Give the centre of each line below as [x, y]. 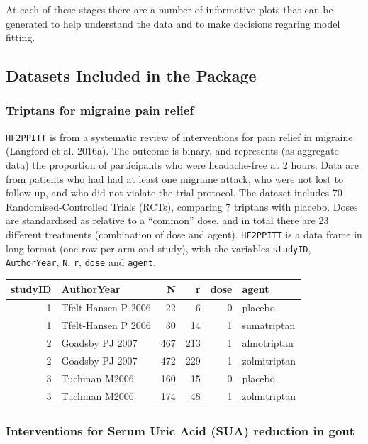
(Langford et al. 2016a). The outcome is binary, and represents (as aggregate [172, 151]
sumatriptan [269, 325]
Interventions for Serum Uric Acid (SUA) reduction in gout [180, 430]
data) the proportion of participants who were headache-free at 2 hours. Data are [183, 165]
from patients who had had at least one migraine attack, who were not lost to [174, 178]
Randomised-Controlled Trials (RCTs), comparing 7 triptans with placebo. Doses [182, 206]
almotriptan [268, 343]
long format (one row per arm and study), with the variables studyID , [158, 248]
